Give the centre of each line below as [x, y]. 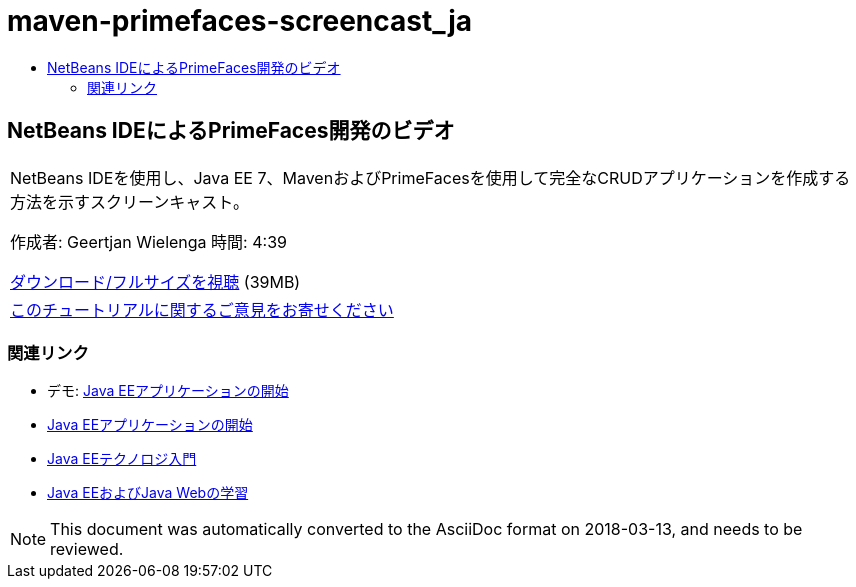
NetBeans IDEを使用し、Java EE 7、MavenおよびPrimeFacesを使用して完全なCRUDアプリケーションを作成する [430, 177]
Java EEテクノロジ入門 [122, 459]
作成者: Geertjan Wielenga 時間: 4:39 [148, 241]
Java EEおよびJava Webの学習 [148, 493]
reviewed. [87, 549]
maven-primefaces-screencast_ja [240, 21]
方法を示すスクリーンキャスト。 [129, 201]
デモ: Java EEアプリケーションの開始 [168, 391]
